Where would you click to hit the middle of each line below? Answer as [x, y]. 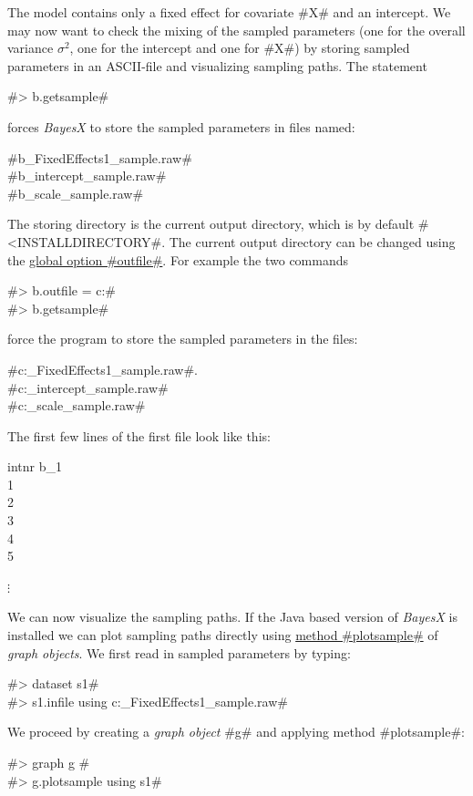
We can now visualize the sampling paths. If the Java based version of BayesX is [232, 617]
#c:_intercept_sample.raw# [88, 387]
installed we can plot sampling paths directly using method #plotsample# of [223, 635]
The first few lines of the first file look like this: [139, 435]
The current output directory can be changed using [312, 241]
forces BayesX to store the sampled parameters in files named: [181, 126]
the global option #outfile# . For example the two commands [178, 259]
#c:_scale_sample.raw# [77, 405]
